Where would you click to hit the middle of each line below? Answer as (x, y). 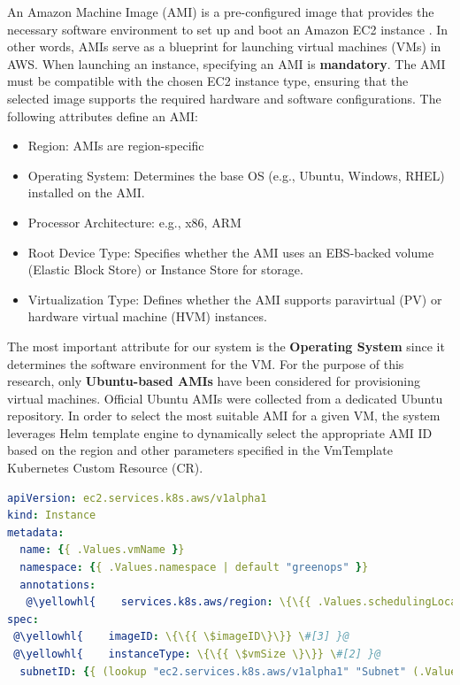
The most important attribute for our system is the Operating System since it (226, 346)
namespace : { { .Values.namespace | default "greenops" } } (194, 568)
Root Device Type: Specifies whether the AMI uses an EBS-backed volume (231, 252)
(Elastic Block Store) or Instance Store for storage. (165, 269)
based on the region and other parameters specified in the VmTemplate (200, 450)
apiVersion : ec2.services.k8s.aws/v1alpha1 (137, 498)
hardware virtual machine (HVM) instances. (147, 316)
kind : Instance (52, 516)
